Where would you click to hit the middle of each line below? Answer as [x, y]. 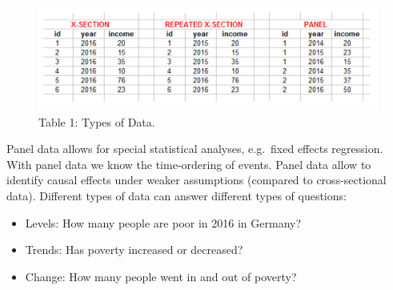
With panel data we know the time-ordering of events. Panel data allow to [189, 164]
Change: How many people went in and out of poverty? [161, 276]
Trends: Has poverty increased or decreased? [134, 250]
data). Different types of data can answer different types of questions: [176, 195]
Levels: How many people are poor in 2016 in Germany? [163, 222]
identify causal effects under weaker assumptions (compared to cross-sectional [196, 180]
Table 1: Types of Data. [97, 121]
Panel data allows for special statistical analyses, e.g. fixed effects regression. [195, 149]
